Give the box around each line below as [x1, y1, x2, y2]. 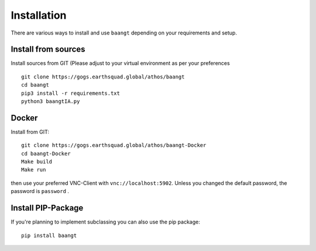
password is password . [11, 188, 70, 195]
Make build [21, 159, 53, 165]
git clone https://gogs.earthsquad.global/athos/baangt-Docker [21, 142, 207, 149]
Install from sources [11, 44, 85, 54]
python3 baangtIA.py [21, 98, 80, 105]
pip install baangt [21, 232, 77, 239]
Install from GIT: [11, 128, 50, 135]
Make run [21, 167, 46, 173]
